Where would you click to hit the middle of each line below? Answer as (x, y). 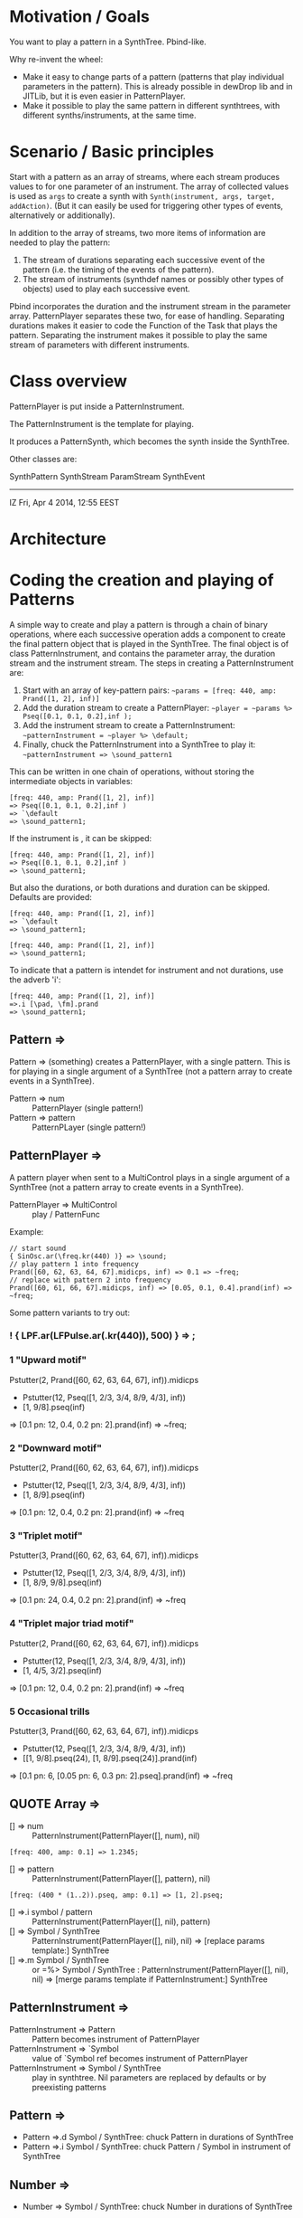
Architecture (58, 539)
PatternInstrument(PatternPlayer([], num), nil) (116, 1835)
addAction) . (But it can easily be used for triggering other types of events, (147, 205)
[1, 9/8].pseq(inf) (54, 1407)
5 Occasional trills (50, 1711)
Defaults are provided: (51, 896)
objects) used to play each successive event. (106, 289)
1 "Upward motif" (48, 1360)
